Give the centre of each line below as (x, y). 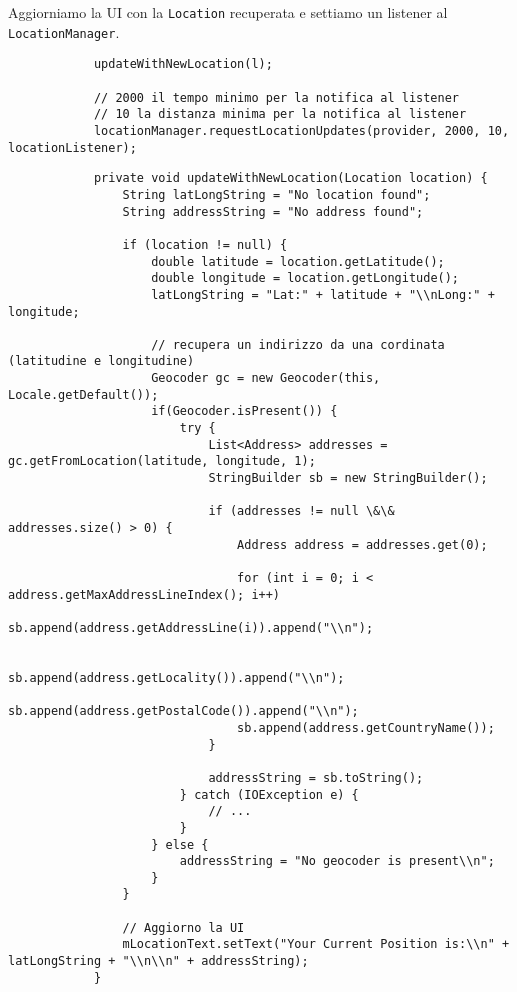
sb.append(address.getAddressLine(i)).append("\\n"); (191, 627)
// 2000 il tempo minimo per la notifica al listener (276, 97)
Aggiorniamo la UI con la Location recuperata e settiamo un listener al (228, 12)
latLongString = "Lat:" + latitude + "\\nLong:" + (323, 294)
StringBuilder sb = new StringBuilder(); (348, 478)
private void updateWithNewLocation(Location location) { (290, 178)
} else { (180, 844)
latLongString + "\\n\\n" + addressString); (158, 961)
